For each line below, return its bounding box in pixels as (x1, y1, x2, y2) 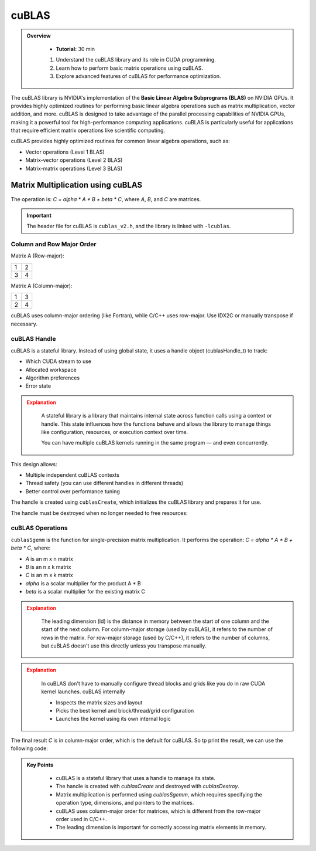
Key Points (26, 761, 54, 768)
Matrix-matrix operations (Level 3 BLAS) (25, 165, 123, 172)
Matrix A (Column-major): (11, 282, 73, 289)
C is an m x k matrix (25, 572, 73, 579)
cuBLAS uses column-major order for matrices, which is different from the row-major (56, 807, 261, 815)
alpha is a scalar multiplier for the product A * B (25, 579, 141, 586)
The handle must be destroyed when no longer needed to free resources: (11, 509, 188, 516)
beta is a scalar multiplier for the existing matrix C (25, 588, 146, 595)
